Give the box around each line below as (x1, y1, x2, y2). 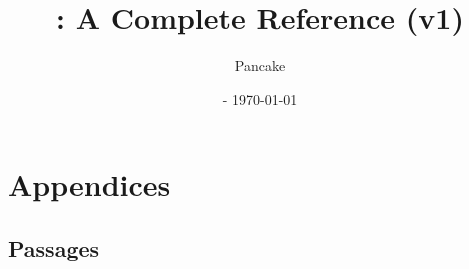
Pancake (234, 55, 286, 76)
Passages (8, 232, 100, 263)
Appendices (8, 164, 171, 205)
